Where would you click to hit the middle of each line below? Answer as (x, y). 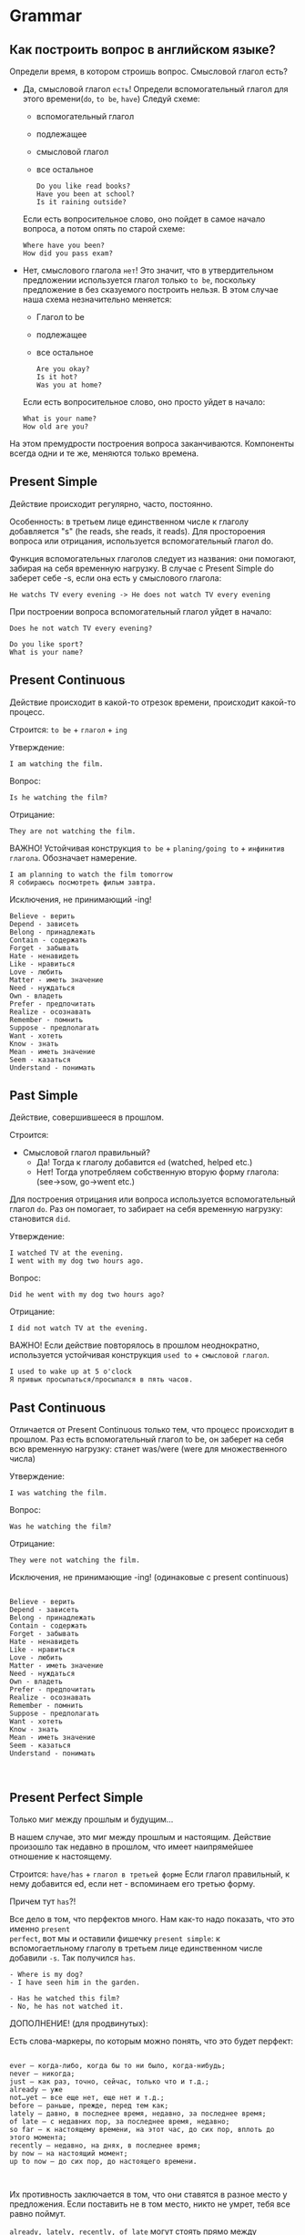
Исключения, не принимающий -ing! (81, 899)
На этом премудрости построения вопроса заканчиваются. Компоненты (152, 444)
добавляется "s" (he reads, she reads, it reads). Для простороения (137, 531)
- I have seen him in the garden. (75, 1983)
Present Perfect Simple (76, 1797)
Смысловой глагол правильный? (86, 1153)
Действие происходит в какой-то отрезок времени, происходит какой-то (152, 702)
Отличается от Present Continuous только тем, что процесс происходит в (152, 1430)
